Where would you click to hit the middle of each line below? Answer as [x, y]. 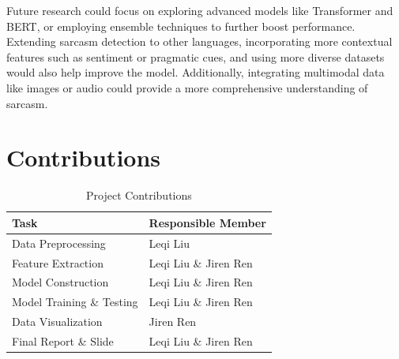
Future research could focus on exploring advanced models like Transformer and [200, 10]
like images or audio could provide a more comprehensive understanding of [187, 87]
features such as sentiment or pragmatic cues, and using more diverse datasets [196, 56]
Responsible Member [207, 222]
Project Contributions [139, 195]
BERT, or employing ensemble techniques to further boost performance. [181, 26]
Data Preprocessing [59, 243]
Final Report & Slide [63, 340]
